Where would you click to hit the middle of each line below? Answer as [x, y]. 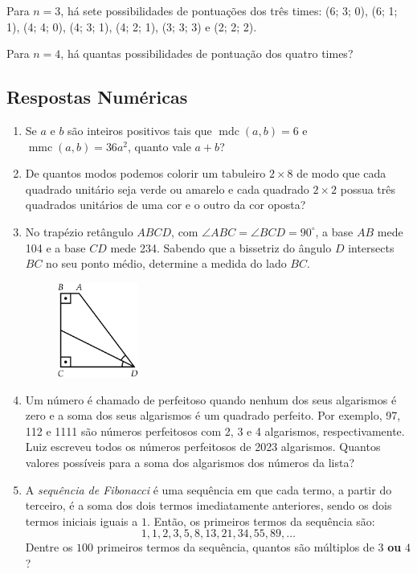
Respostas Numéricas [97, 97]
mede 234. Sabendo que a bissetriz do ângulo [221, 247]
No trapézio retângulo [79, 231]
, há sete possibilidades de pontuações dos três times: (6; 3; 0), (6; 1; [229, 10]
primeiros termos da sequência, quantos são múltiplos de [235, 547]
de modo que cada [341, 173]
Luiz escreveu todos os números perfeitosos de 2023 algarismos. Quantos [203, 447]
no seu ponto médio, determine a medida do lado [166, 263]
